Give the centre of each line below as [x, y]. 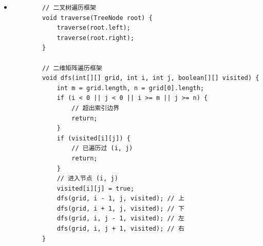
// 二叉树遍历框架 [69, 8]
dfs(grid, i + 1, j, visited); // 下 [120, 208]
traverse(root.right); [96, 38]
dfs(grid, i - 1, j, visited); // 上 [120, 199]
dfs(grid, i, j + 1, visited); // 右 [120, 229]
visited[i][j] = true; [96, 188]
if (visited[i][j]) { [93, 138]
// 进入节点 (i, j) [87, 179]
